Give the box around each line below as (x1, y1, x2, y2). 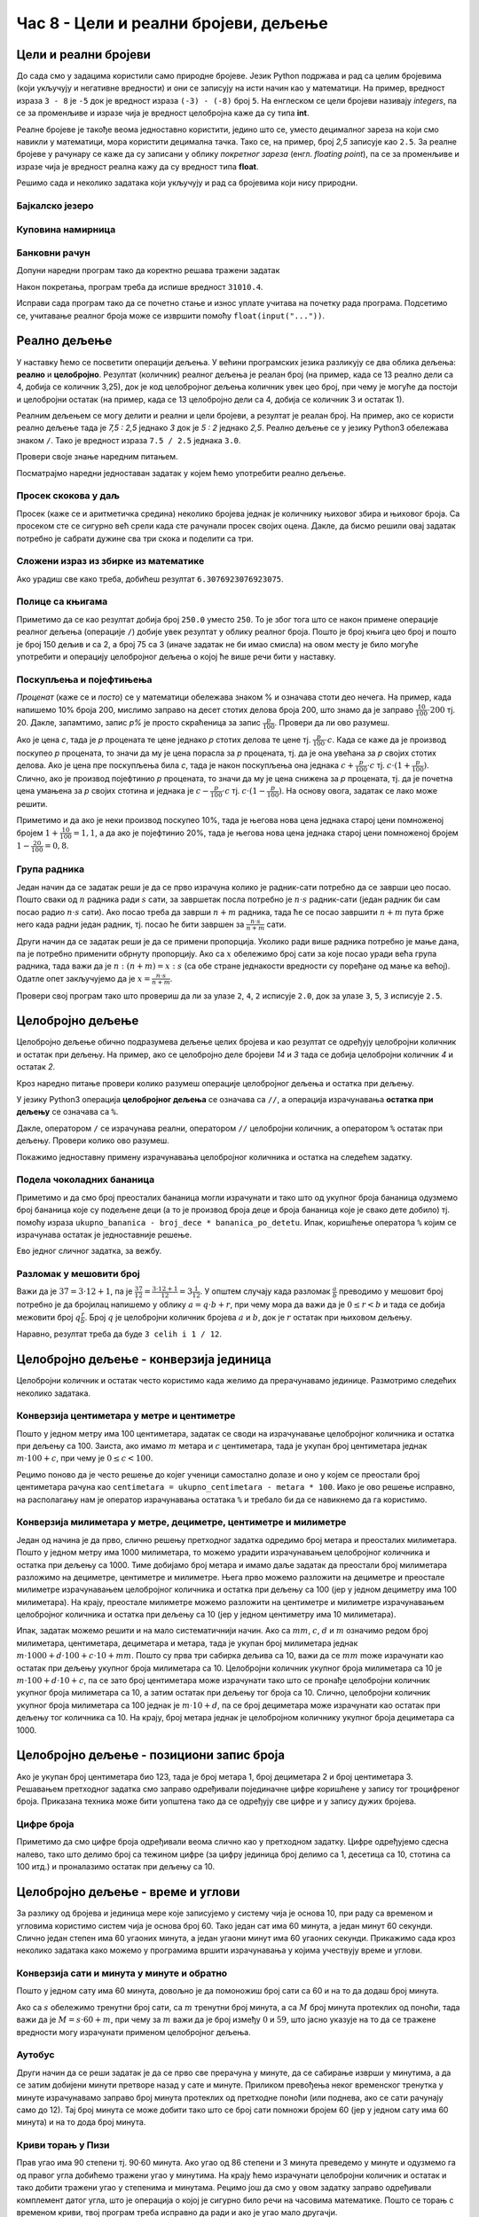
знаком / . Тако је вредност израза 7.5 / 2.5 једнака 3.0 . (16, 435, 241, 445)
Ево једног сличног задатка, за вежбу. (16, 1246, 162, 1257)
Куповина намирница (16, 223, 116, 235)
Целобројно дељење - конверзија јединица (16, 1352, 272, 1367)
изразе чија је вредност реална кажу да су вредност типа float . (16, 161, 259, 172)
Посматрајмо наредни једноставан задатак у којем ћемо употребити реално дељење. (16, 467, 346, 478)
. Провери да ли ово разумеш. (274, 717, 390, 728)
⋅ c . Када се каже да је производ (324, 734, 447, 745)
